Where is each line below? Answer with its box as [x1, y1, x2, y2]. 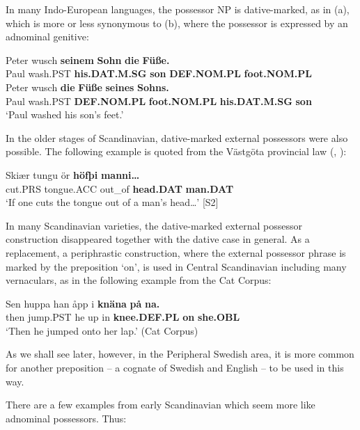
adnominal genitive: [6, 29, 89, 44]
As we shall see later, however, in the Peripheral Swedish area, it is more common [6, 347, 354, 361]
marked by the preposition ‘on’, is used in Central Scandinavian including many [6, 259, 347, 273]
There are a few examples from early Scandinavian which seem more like [6, 397, 315, 412]
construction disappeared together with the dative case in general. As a [6, 232, 310, 246]
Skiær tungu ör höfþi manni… [6, 167, 140, 182]
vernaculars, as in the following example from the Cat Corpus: [6, 273, 272, 287]
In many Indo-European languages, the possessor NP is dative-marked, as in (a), [6, 2, 350, 16]
